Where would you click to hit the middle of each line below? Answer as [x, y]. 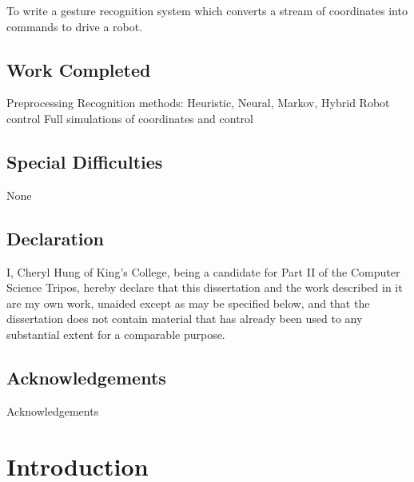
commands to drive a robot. [75, 26]
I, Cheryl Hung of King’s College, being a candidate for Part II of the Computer [203, 271]
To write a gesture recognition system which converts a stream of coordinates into [207, 10]
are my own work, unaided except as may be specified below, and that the [188, 303]
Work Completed [79, 69]
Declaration [56, 238]
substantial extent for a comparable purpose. [116, 334]
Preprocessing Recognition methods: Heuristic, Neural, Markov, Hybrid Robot [198, 103]
